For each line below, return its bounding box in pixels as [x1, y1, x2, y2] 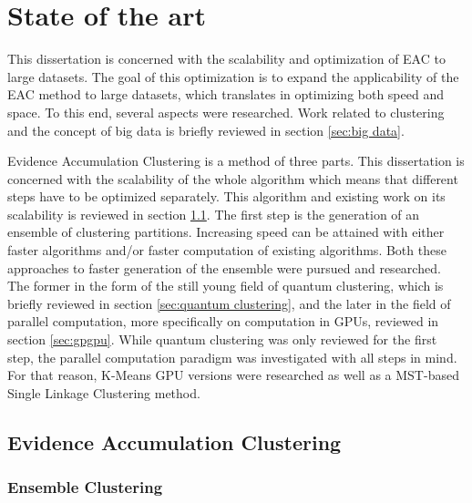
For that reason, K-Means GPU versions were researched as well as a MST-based [7, 365, 459, 385]
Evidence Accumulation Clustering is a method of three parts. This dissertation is [7, 151, 465, 170]
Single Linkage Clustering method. [7, 383, 200, 402]
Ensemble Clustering [7, 476, 163, 498]
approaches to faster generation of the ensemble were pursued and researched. [7, 258, 441, 277]
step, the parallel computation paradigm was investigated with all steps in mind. [7, 347, 457, 366]
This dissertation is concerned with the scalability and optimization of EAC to [7, 49, 446, 68]
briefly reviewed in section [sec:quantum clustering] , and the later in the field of [7, 293, 451, 313]
